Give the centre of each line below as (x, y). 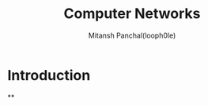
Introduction (49, 75)
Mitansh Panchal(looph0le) (132, 35)
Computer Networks (132, 14)
